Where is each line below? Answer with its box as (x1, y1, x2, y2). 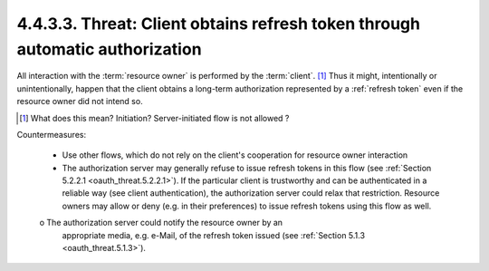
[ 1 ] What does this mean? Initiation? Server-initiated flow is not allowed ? (19, 112, 290, 123)
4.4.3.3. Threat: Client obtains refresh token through (16, 14, 421, 34)
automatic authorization (16, 39, 203, 59)
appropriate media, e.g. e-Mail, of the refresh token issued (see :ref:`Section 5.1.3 (62, 229, 366, 240)
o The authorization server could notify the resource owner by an (39, 218, 283, 228)
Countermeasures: (16, 129, 86, 140)
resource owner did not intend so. (16, 96, 144, 107)
